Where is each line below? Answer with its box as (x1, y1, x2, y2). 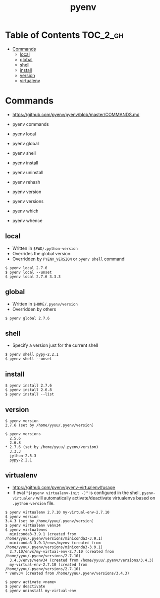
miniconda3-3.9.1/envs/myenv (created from (9, 540, 101, 545)
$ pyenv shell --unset (5, 356, 52, 362)
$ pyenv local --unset (5, 270, 52, 275)
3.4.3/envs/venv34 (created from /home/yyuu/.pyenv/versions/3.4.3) (9, 558, 154, 563)
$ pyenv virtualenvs (5, 527, 48, 532)
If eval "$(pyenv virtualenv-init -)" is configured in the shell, (12, 490, 141, 496)
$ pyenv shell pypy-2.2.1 (5, 352, 58, 357)
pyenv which (12, 208, 39, 214)
